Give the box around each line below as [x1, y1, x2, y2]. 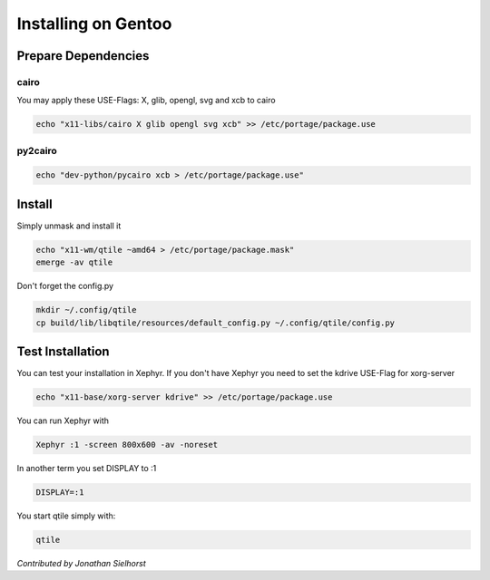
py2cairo [16, 144, 58, 157]
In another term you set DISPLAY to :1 [16, 463, 157, 474]
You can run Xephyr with [16, 415, 109, 426]
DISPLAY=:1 [35, 488, 84, 498]
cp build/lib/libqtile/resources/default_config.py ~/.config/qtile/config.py [35, 317, 395, 328]
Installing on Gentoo [16, 14, 172, 34]
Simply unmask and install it [16, 220, 122, 231]
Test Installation [16, 344, 110, 360]
